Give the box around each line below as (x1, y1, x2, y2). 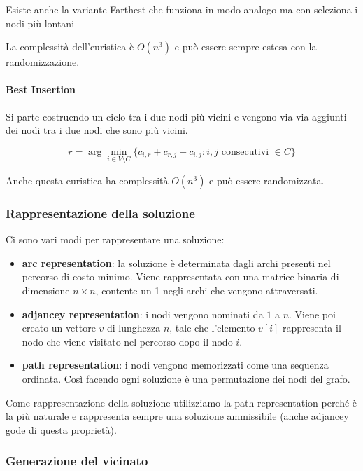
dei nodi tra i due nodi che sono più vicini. (6, 123, 188, 137)
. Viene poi (289, 306, 336, 321)
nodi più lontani (6, 15, 75, 30)
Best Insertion (6, 82, 76, 97)
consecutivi (221, 146, 269, 157)
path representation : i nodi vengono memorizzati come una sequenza (22, 357, 329, 372)
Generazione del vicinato (6, 452, 148, 470)
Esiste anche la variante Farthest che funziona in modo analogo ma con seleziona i (6, 2, 358, 16)
